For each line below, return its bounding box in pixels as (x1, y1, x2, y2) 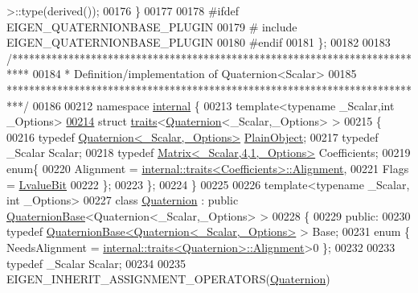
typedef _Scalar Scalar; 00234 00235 (6, 254, 186, 271)
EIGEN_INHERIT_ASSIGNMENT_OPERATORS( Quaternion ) (6, 270, 330, 287)
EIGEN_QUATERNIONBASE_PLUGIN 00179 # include (6, 18, 297, 35)
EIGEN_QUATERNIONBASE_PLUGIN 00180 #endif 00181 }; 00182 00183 (6, 34, 391, 51)
